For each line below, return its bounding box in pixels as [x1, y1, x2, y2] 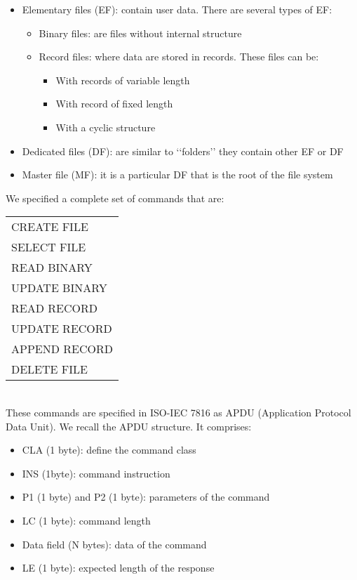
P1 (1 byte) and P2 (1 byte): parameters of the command [22, 489, 270, 504]
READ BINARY [11, 259, 93, 276]
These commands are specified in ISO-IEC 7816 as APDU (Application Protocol [6, 404, 351, 419]
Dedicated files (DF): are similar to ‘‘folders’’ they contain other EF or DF [22, 143, 344, 158]
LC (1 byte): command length [22, 513, 151, 527]
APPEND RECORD [11, 341, 113, 357]
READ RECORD [11, 300, 97, 317]
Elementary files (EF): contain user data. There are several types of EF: [22, 2, 332, 16]
